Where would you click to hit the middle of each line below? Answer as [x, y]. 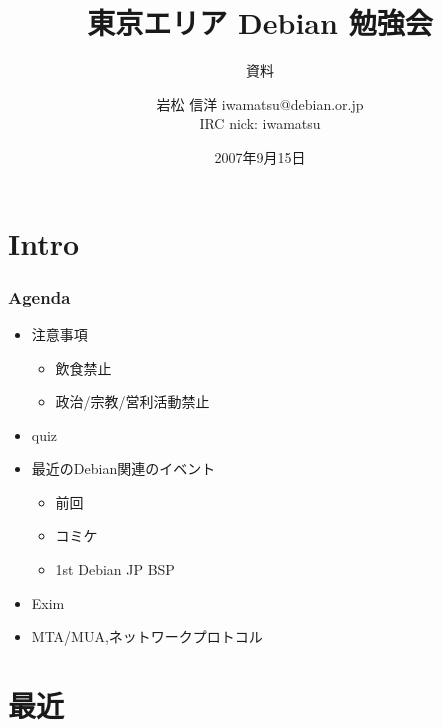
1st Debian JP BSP [115, 569]
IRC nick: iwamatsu [260, 123]
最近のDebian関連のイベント [123, 468]
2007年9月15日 [260, 156]
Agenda [39, 296]
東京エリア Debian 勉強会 [260, 22]
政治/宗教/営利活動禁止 [132, 401]
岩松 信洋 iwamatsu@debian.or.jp [260, 103]
